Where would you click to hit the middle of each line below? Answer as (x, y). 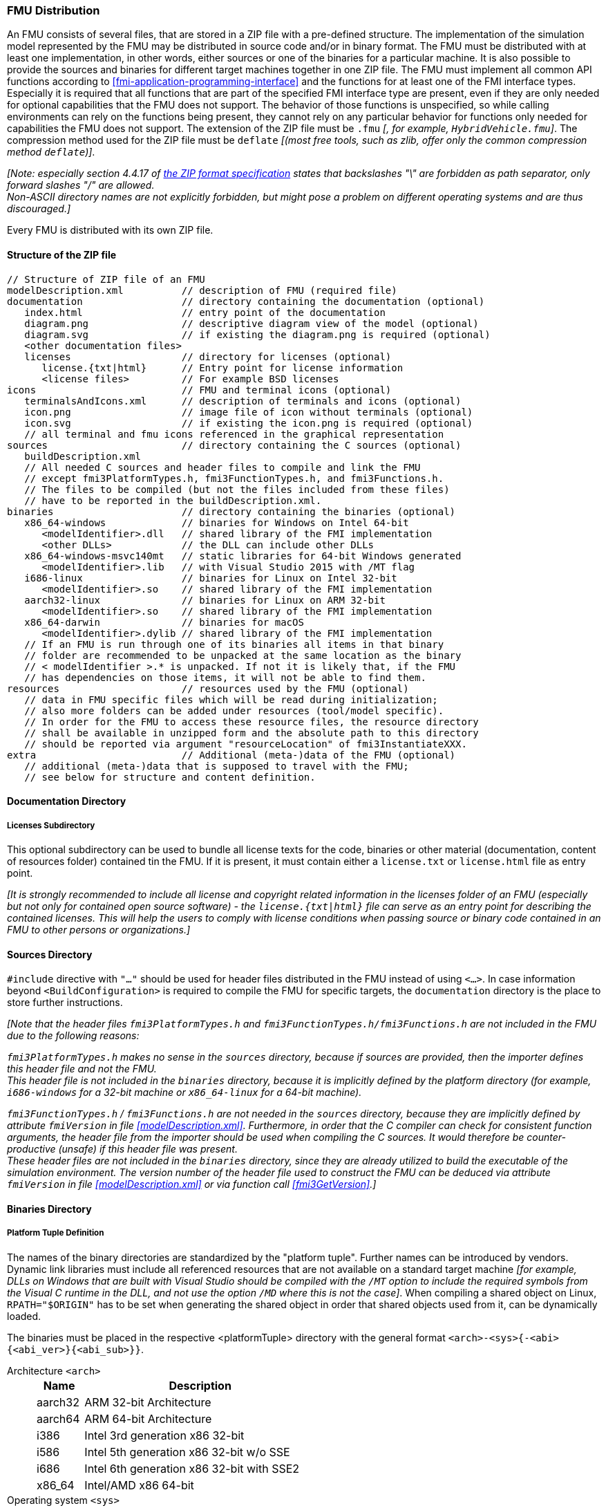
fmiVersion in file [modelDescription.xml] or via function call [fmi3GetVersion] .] (192, 1184)
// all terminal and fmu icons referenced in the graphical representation (234, 434)
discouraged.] (39, 209)
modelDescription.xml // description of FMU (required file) (202, 290)
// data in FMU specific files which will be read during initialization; (231, 699)
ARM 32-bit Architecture (148, 1402)
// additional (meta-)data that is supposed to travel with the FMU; (217, 766)
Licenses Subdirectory (51, 825)
